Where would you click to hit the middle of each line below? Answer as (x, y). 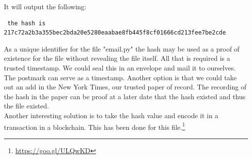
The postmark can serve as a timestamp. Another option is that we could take (120, 77)
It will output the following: (45, 6)
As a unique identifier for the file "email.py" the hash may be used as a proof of (122, 48)
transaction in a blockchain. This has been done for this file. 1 (94, 126)
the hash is (26, 23)
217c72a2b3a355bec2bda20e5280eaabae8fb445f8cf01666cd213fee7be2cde (115, 33)
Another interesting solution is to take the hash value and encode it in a (111, 115)
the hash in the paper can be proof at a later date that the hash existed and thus (125, 96)
